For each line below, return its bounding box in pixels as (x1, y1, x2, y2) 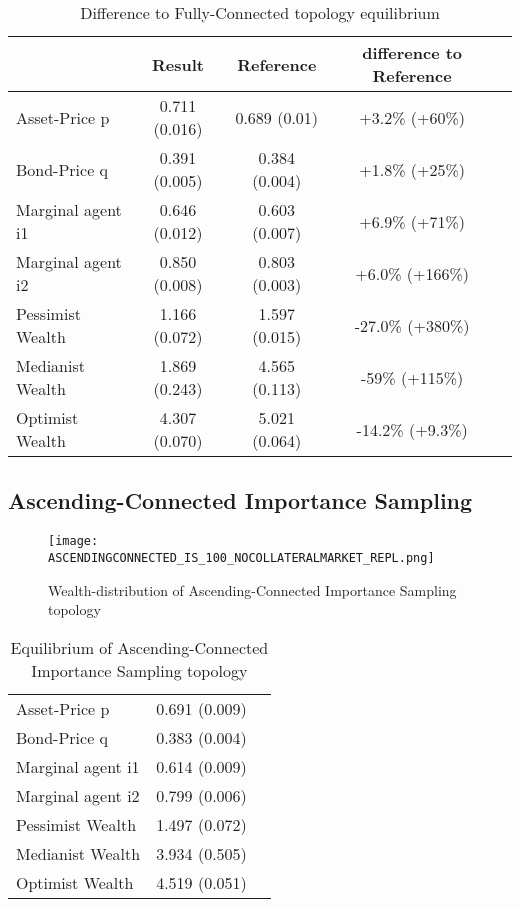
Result (152, 52, 204, 76)
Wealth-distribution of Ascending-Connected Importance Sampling (48, 579, 457, 600)
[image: (48, 534, 99, 549)
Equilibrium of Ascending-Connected (10, 635, 269, 659)
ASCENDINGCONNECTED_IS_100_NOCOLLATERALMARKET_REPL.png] (48, 550, 435, 565)
